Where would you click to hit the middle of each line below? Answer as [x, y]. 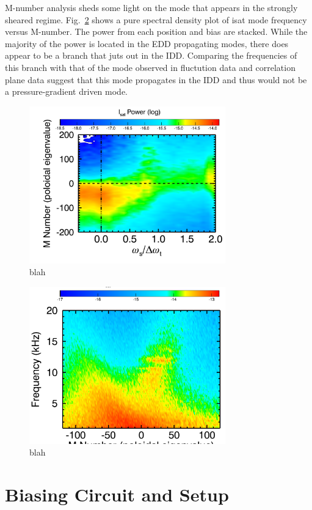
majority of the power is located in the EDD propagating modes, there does [147, 43]
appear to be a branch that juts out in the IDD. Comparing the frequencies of [151, 55]
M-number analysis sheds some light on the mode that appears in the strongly [151, 7]
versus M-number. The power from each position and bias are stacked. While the [156, 31]
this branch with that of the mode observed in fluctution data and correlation [150, 67]
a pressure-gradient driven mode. [66, 91]
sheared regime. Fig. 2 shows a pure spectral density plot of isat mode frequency [156, 19]
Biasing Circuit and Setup [117, 494]
